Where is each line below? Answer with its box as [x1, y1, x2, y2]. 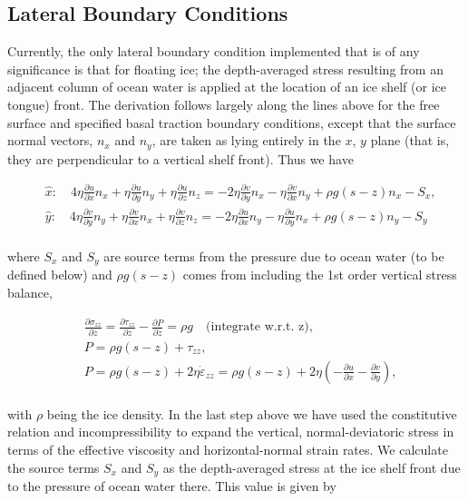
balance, [7, 283, 53, 302]
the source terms [7, 457, 100, 476]
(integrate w [206, 320, 274, 334]
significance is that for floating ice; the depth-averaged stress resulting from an [7, 59, 444, 78]
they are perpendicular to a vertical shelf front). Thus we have [7, 149, 354, 168]
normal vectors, [7, 131, 93, 150]
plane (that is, [370, 131, 450, 150]
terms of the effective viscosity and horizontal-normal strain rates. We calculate [7, 439, 448, 458]
